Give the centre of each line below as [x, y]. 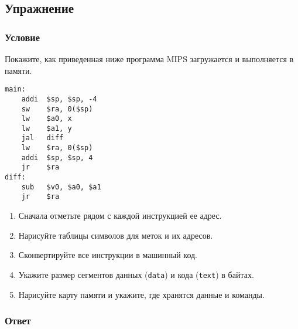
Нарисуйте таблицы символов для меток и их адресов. [116, 235]
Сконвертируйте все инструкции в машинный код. [108, 255]
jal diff [42, 138]
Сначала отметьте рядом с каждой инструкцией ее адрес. [120, 216]
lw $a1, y [47, 128]
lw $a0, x [47, 119]
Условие [22, 37]
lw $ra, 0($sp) [57, 148]
